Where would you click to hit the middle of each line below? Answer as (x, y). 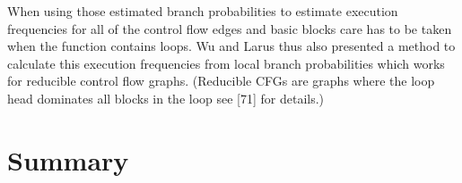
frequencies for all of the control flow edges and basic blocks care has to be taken (230, 28)
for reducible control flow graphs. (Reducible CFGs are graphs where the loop (221, 81)
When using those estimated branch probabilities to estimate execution (203, 11)
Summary (68, 159)
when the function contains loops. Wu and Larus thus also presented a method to (231, 46)
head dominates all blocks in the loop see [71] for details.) (166, 98)
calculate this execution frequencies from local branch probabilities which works (226, 63)
